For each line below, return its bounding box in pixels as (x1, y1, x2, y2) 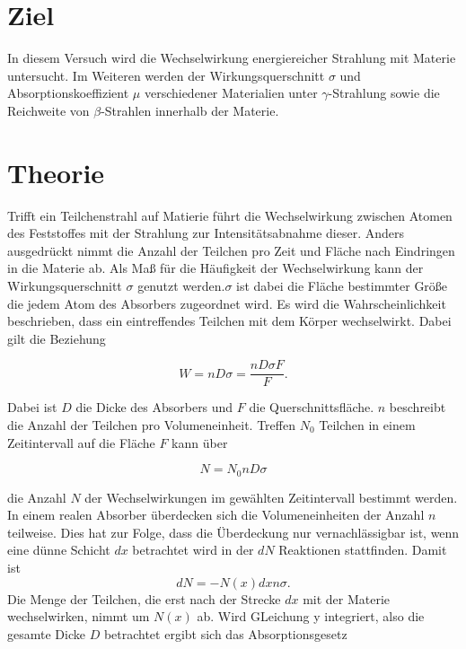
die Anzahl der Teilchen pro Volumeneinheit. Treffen (7, 416, 295, 434)
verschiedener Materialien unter (144, 83, 318, 102)
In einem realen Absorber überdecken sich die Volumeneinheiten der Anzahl (7, 505, 425, 524)
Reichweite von (7, 101, 90, 119)
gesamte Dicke (7, 624, 85, 643)
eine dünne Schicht (7, 540, 110, 559)
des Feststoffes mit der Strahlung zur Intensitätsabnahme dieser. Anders (7, 224, 404, 242)
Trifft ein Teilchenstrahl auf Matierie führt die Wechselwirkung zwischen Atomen (7, 206, 453, 224)
